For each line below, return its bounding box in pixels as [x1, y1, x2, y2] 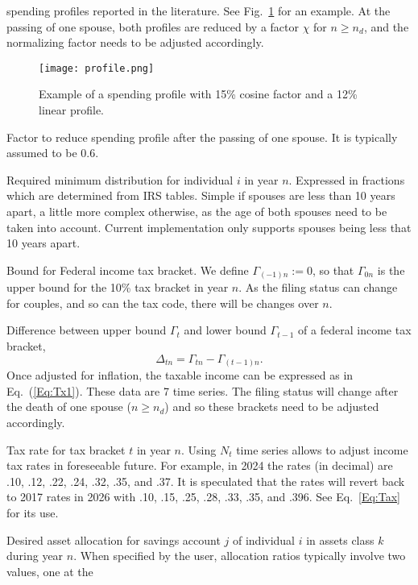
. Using [181, 441, 217, 458]
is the [377, 261, 405, 278]
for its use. [6, 504, 59, 521]
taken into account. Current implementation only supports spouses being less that [6, 218, 412, 235]
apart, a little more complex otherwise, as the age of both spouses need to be [6, 203, 387, 219]
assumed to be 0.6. [6, 144, 99, 161]
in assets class [306, 531, 375, 548]
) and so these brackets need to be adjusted [164, 398, 379, 415]
